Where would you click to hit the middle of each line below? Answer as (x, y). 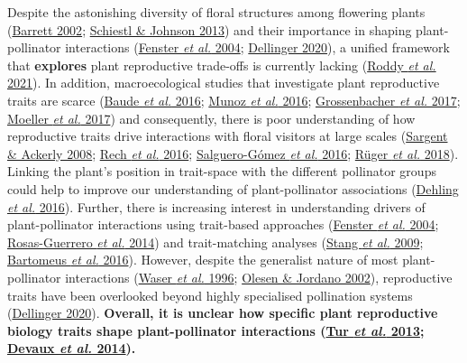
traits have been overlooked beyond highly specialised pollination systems (210, 295)
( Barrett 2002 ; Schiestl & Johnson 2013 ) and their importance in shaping (210, 29)
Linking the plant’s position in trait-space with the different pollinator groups (222, 171)
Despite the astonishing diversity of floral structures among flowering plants (216, 12)
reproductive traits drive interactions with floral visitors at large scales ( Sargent (228, 136)
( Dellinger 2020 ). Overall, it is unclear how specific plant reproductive (223, 313)
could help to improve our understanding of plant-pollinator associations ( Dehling (233, 188)
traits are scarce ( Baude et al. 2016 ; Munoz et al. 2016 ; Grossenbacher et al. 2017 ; (234, 100)
